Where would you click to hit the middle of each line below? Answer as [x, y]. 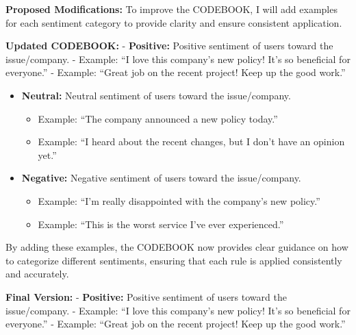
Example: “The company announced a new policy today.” [158, 118]
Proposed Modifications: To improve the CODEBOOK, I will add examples [171, 9]
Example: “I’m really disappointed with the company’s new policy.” [179, 200]
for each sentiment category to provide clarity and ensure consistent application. [174, 22]
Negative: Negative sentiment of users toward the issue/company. [161, 178]
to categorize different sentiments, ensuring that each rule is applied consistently [174, 260]
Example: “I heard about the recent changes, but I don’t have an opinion [191, 141]
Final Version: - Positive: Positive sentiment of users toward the [146, 296]
